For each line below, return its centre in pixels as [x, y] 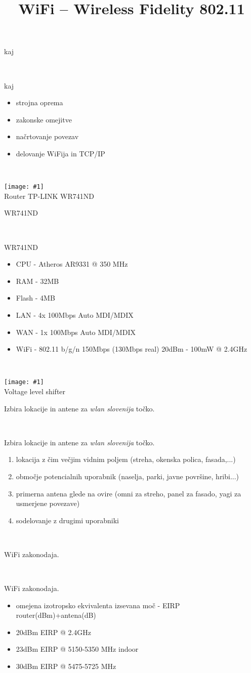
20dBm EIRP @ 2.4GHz [54, 632]
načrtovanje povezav [47, 136]
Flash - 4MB [35, 298]
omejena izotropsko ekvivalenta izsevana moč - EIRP [98, 605]
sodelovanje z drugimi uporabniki [67, 520]
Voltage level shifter [35, 391]
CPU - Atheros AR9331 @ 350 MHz [72, 264]
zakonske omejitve [44, 119]
